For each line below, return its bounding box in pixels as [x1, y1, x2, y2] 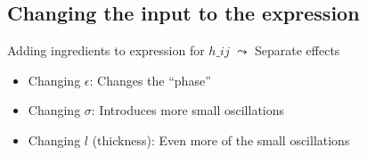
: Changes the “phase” [89, 70, 211, 89]
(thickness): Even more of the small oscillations [92, 130, 350, 149]
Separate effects [254, 41, 340, 60]
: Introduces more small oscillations [91, 101, 285, 119]
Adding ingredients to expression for [7, 41, 205, 60]
